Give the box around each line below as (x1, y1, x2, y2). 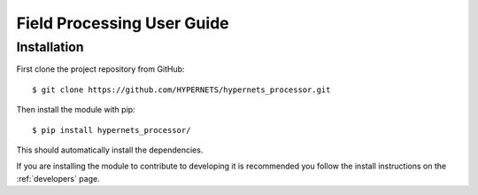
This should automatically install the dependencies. (16, 144, 204, 155)
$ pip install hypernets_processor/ (32, 125, 191, 135)
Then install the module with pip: (16, 105, 136, 115)
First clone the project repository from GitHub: (16, 64, 185, 74)
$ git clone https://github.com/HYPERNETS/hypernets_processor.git (32, 84, 331, 95)
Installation (16, 39, 84, 55)
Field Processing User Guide (16, 13, 229, 33)
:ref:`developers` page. (16, 173, 101, 183)
